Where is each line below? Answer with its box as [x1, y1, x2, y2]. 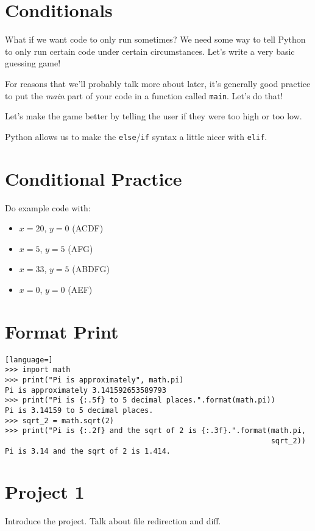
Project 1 [5, 479, 85, 504]
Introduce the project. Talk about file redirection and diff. [5, 515, 221, 527]
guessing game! [5, 57, 61, 69]
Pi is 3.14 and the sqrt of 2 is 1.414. [5, 446, 171, 455]
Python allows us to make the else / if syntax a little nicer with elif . [5, 130, 267, 142]
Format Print [5, 318, 119, 343]
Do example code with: [5, 201, 91, 214]
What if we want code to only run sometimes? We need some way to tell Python [5, 33, 306, 46]
